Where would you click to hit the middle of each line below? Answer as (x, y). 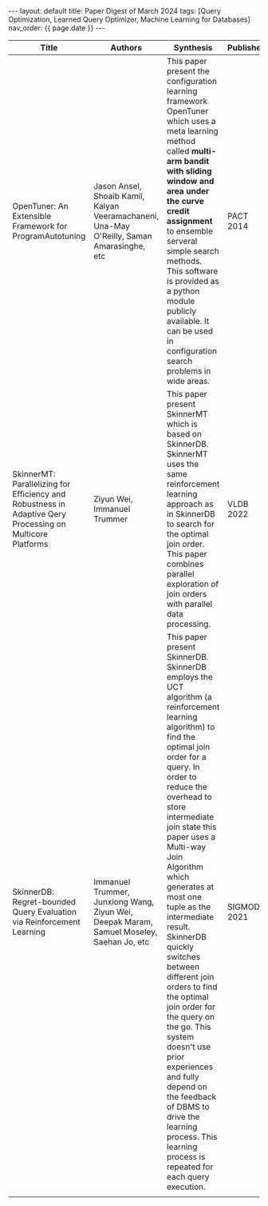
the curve (185, 201)
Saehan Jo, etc (121, 942)
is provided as (193, 281)
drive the (183, 1117)
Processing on (39, 524)
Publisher (246, 48)
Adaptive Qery (39, 514)
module (181, 301)
